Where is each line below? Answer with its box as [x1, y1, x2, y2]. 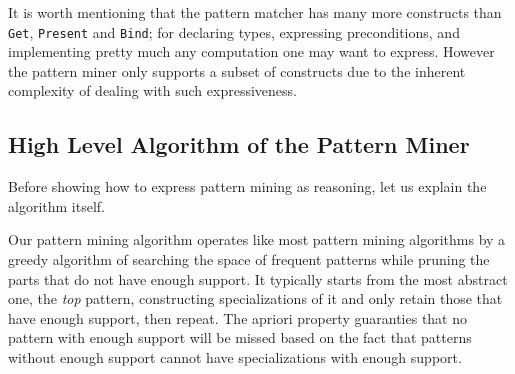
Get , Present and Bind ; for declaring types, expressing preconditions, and [8, 21, 460, 42]
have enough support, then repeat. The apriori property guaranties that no [8, 307, 468, 328]
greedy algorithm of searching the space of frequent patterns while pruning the [8, 249, 490, 270]
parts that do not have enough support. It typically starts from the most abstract [8, 268, 508, 289]
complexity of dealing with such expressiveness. [8, 80, 297, 101]
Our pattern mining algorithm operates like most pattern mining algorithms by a [8, 229, 506, 250]
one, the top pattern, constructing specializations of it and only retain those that [8, 288, 503, 309]
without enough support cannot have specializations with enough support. [8, 346, 462, 367]
